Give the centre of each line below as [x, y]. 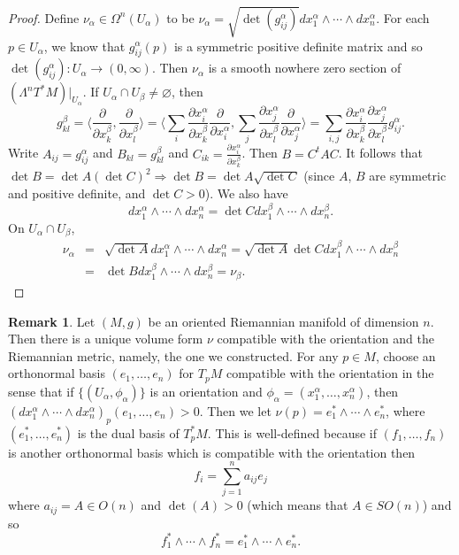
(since [319, 176]
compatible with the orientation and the [325, 339]
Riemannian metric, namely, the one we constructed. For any [173, 355]
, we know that [84, 46]
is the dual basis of [128, 432]
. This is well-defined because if [292, 432]
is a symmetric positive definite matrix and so [298, 46]
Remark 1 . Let [52, 321]
